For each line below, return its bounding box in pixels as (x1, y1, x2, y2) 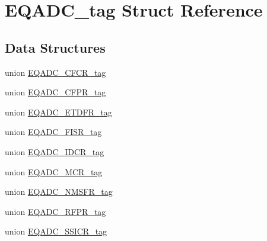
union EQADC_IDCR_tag (5, 145, 104, 158)
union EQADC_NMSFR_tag (5, 185, 113, 198)
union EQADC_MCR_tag (5, 165, 103, 178)
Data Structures (5, 38, 106, 56)
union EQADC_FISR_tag (5, 126, 102, 138)
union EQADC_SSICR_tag (5, 225, 107, 237)
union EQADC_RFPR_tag (5, 205, 106, 217)
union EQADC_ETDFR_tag (5, 105, 112, 118)
